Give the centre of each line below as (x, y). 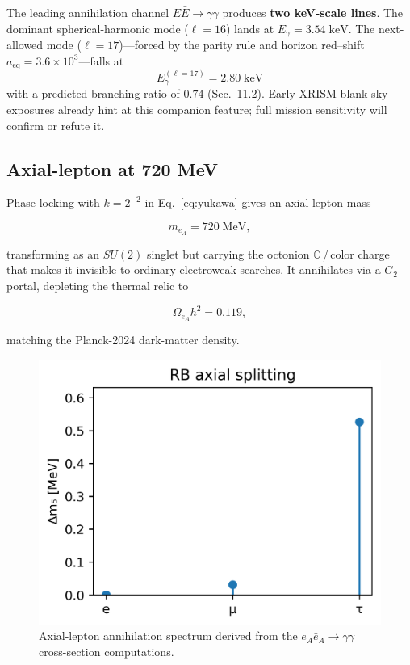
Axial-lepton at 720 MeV (112, 168)
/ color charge (356, 253)
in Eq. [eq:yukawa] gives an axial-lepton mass (258, 202)
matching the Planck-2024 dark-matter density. (123, 339)
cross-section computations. (107, 652)
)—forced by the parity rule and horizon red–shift (242, 45)
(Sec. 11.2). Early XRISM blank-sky (298, 93)
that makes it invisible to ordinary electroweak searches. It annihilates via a (194, 269)
